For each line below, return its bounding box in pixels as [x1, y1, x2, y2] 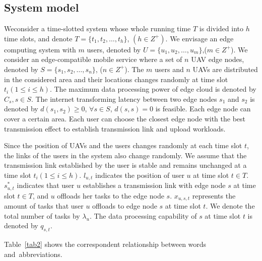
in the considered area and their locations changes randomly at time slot [4, 74, 228, 84]
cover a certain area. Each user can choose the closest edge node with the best [4, 113, 245, 123]
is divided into [199, 23, 243, 34]
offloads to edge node [92, 201, 157, 211]
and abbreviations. [4, 248, 62, 259]
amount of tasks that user [4, 201, 84, 211]
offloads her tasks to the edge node [57, 190, 164, 201]
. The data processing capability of [89, 210, 197, 221]
